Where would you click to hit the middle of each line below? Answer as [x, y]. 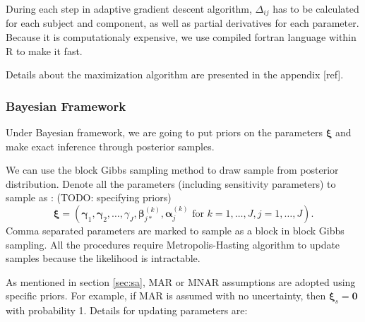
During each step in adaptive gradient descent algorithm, [129, 8]
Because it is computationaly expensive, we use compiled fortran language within [181, 37]
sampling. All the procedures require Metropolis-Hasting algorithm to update [173, 244]
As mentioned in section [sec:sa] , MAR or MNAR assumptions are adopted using [181, 281]
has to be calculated [316, 8]
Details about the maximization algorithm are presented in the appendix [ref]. [175, 74]
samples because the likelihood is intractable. [103, 258]
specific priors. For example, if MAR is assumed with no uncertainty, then [166, 296]
